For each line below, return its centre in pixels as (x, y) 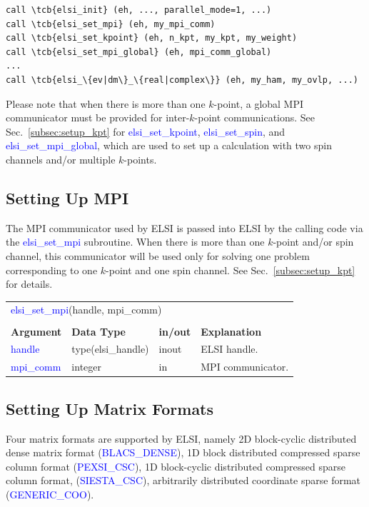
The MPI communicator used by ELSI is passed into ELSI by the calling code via (184, 227)
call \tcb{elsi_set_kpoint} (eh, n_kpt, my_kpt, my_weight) (152, 38)
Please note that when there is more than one (106, 103)
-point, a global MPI (259, 103)
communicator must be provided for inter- (98, 117)
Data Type (98, 331)
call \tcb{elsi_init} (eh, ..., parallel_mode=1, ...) (139, 10)
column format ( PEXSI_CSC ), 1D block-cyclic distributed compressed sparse (176, 466)
